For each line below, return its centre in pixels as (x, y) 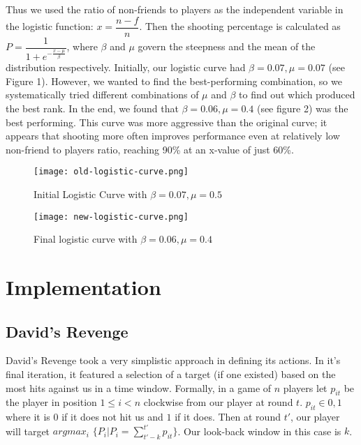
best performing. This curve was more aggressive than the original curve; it (167, 122)
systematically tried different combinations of (102, 95)
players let (305, 387)
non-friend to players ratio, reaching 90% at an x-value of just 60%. (150, 149)
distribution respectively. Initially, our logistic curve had (126, 67)
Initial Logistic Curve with (90, 194)
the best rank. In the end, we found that (92, 108)
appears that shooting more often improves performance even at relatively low (173, 136)
